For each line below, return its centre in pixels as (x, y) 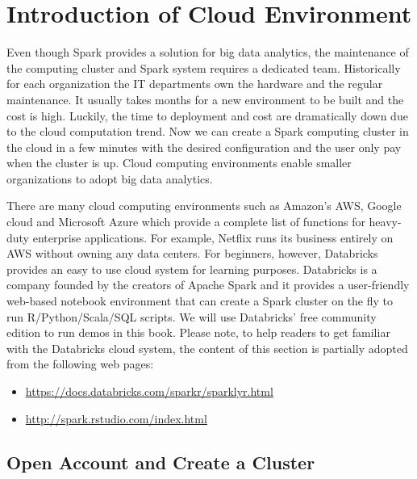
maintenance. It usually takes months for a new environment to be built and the (205, 99)
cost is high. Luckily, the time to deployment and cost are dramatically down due (207, 115)
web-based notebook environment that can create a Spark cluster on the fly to (200, 301)
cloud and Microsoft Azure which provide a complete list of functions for (186, 222)
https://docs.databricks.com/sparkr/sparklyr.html (149, 391)
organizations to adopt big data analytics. (110, 178)
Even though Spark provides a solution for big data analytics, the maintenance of (208, 52)
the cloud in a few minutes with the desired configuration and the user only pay (204, 147)
